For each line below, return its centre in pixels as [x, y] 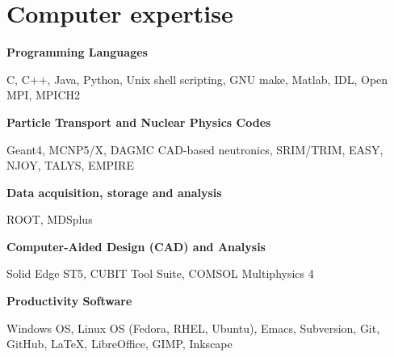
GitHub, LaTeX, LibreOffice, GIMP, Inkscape [119, 344]
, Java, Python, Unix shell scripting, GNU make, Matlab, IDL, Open [218, 79]
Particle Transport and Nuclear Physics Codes [139, 122]
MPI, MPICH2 [44, 95]
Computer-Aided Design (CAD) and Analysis [136, 246]
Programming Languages [77, 52]
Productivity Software [69, 301]
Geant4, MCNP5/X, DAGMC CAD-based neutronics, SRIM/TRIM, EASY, [195, 149]
